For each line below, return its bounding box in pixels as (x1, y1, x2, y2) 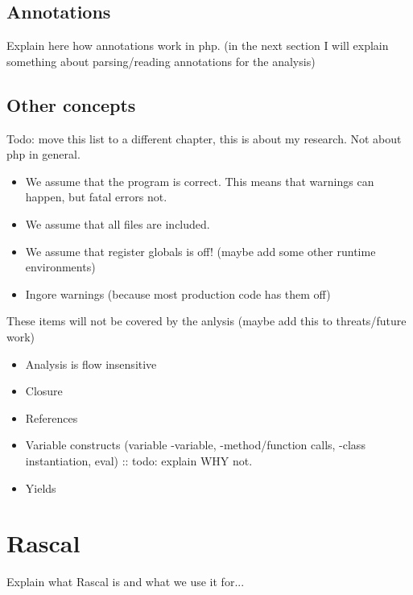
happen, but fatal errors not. (25, 188, 167, 205)
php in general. (6, 146, 81, 163)
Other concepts (6, 92, 136, 117)
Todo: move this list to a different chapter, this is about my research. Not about (6, 130, 402, 147)
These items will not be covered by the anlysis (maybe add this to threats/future (6, 312, 407, 329)
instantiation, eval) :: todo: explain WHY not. (25, 452, 253, 469)
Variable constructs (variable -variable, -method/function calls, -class (25, 436, 366, 453)
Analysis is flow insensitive (25, 355, 157, 372)
